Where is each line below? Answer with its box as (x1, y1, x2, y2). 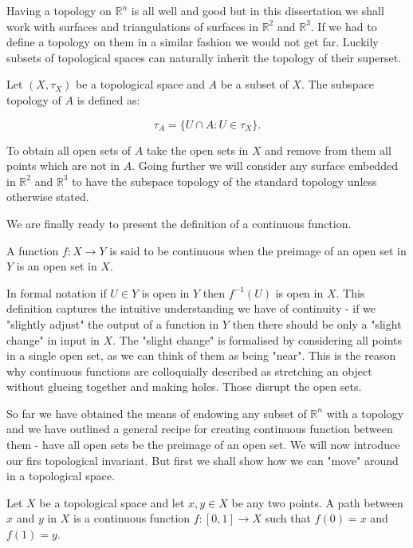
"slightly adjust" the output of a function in (6, 315, 219, 332)
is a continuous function (73, 510, 191, 526)
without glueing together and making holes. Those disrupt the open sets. (6, 378, 362, 395)
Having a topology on (6, 2, 112, 18)
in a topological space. (6, 467, 115, 484)
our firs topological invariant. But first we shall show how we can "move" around (6, 451, 399, 468)
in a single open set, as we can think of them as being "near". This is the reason (6, 347, 396, 364)
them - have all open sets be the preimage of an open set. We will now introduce (6, 436, 400, 453)
